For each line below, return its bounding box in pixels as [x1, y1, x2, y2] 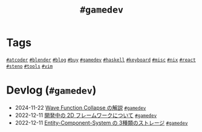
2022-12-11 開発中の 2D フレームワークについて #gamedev [15, 112, 157, 119]
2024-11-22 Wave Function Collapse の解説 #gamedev [15, 104, 146, 111]
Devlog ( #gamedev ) [6, 83, 97, 97]
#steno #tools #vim [6, 63, 53, 69]
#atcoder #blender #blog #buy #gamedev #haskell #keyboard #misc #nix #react [6, 57, 196, 63]
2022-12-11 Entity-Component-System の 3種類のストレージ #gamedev [15, 119, 188, 126]
